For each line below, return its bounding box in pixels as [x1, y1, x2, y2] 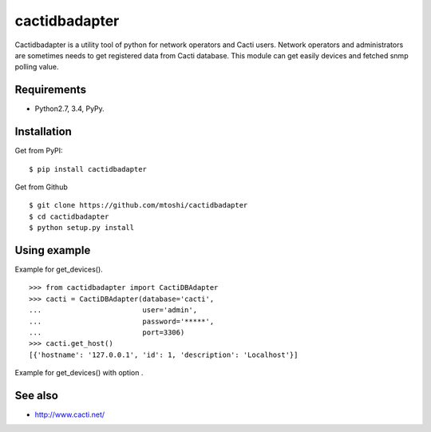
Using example [14, 244, 91, 257]
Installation [14, 125, 72, 139]
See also [14, 388, 59, 402]
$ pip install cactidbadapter [29, 164, 148, 173]
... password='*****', [29, 316, 215, 326]
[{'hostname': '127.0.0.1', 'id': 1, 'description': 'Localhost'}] [29, 350, 299, 359]
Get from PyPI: [14, 146, 63, 156]
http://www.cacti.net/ [34, 410, 105, 419]
